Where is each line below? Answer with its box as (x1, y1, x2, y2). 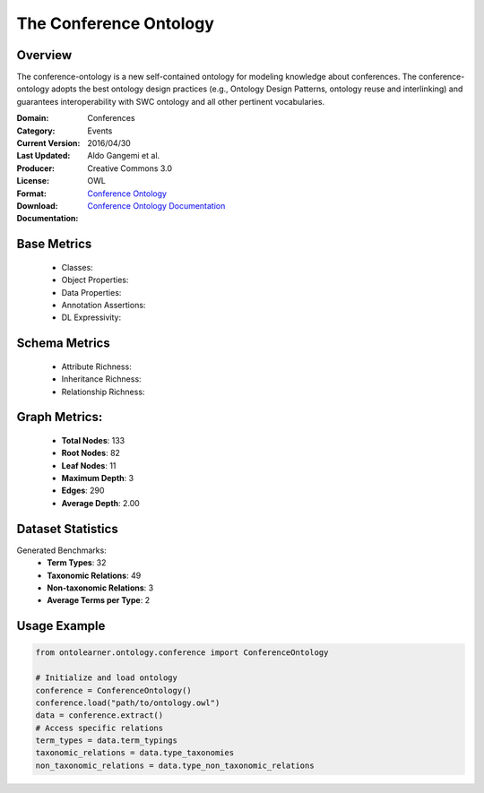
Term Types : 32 (47, 557, 107, 568)
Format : (16, 188, 47, 199)
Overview (16, 47, 73, 63)
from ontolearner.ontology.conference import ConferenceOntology (35, 648, 329, 658)
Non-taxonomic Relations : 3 (47, 582, 154, 593)
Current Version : (16, 138, 81, 149)
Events (87, 125, 113, 136)
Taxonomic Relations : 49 (47, 570, 142, 581)
